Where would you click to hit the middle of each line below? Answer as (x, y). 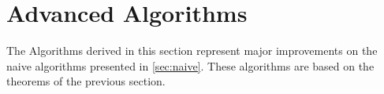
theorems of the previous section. (86, 81)
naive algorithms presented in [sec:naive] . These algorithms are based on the (190, 65)
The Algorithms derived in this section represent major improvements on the (192, 51)
